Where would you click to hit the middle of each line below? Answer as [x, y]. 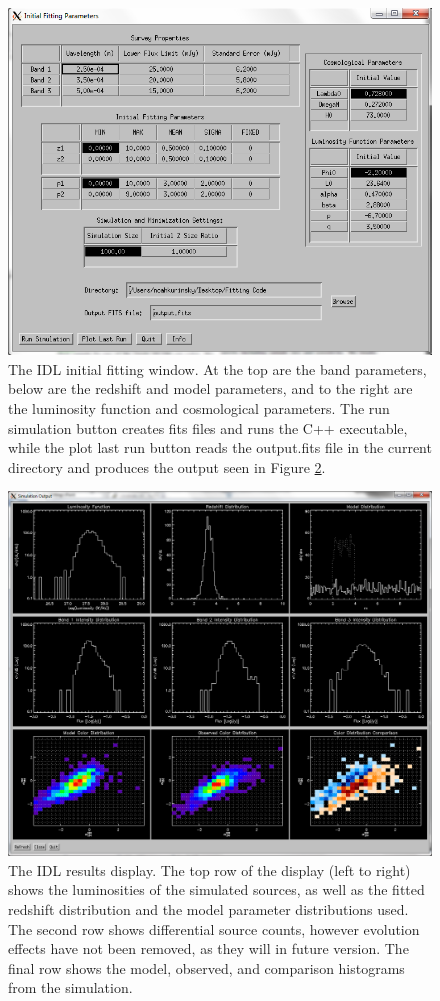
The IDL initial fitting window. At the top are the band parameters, [217, 368]
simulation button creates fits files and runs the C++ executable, [208, 427]
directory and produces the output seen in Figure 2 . [167, 466]
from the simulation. [70, 987]
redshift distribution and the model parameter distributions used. [208, 908]
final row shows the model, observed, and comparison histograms [206, 967]
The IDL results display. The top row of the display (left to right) [209, 869]
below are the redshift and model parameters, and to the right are [210, 388]
